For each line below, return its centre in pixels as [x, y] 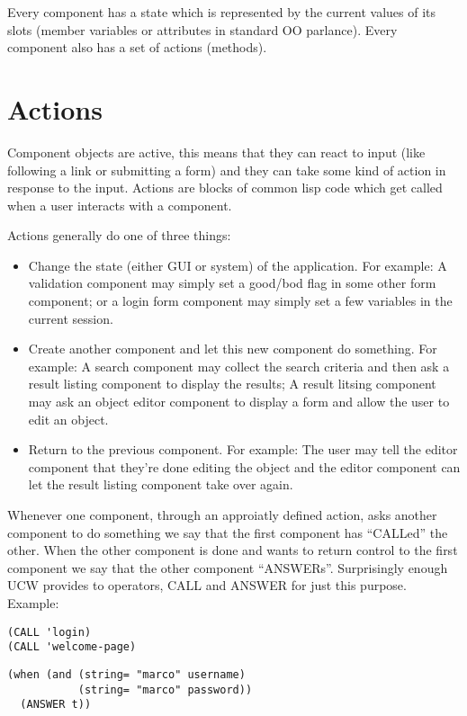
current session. [71, 318]
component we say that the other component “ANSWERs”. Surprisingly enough [228, 567]
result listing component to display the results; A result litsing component [232, 384]
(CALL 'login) [49, 632]
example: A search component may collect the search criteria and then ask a [239, 366]
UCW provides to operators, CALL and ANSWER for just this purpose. [207, 585]
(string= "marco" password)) [165, 689]
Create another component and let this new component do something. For [233, 349]
